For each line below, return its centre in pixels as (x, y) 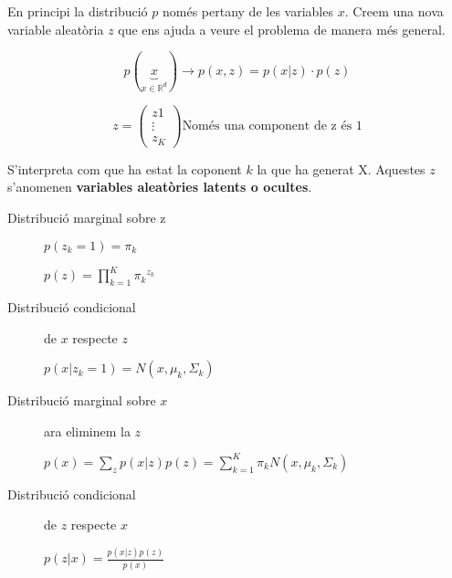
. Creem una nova (394, 11)
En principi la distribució (78, 11)
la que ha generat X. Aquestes (341, 168)
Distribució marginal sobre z (87, 218)
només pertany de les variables (248, 11)
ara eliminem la (87, 431)
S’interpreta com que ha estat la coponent (125, 168)
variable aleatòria (56, 29)
